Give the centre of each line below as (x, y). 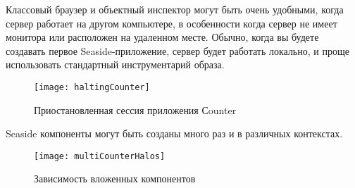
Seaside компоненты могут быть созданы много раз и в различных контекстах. (174, 133)
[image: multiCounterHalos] (100, 156)
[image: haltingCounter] (92, 87)
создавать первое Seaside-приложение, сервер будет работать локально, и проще (177, 50)
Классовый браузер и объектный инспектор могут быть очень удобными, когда (175, 9)
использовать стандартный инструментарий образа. (115, 64)
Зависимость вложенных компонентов (115, 178)
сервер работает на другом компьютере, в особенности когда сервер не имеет (172, 23)
